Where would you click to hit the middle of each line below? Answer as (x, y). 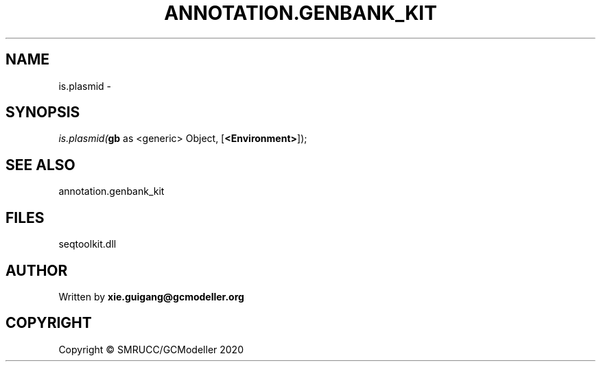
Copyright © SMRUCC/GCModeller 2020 (151, 349)
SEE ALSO (40, 165)
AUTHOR (37, 270)
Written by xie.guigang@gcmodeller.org (151, 296)
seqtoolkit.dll (87, 244)
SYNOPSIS (43, 113)
